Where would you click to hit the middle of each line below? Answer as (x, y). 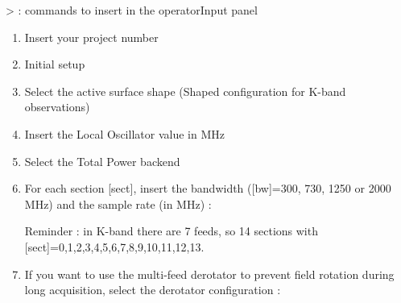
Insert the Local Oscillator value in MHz (124, 133)
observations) (57, 107)
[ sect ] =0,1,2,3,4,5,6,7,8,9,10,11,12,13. (114, 246)
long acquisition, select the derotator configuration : (153, 290)
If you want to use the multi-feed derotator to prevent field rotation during (209, 274)
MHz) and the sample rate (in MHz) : (118, 203)
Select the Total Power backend (102, 161)
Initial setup (55, 64)
